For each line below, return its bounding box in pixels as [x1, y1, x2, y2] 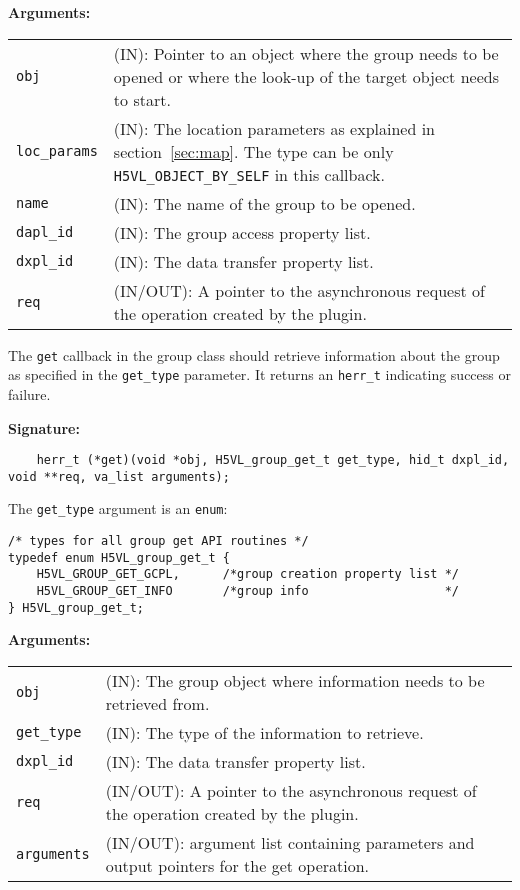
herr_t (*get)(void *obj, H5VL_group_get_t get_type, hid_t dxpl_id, [36, 453, 510, 468]
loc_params [16, 143, 98, 160]
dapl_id [16, 224, 74, 241]
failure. [8, 383, 51, 404]
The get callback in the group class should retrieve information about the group [8, 344, 500, 365]
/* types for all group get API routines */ [8, 534, 309, 549]
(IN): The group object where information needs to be [105, 668, 485, 692]
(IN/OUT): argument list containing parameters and [105, 830, 475, 854]
